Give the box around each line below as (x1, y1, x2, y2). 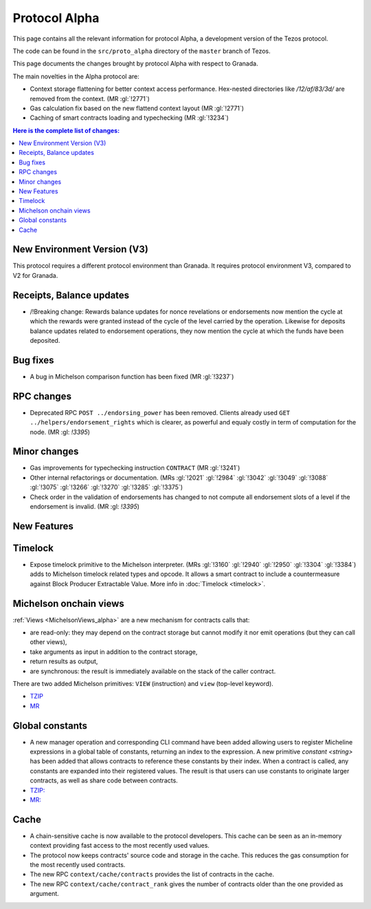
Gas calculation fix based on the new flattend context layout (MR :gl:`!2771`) (30, 104, 244, 112)
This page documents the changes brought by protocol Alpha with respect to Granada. (12, 59, 258, 68)
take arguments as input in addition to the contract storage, (30, 648, 198, 656)
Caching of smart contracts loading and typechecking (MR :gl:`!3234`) (30, 114, 229, 122)
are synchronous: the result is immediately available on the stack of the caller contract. (30, 667, 276, 675)
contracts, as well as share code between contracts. (30, 776, 178, 784)
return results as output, (30, 657, 98, 665)
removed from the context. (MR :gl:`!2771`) (30, 94, 150, 103)
